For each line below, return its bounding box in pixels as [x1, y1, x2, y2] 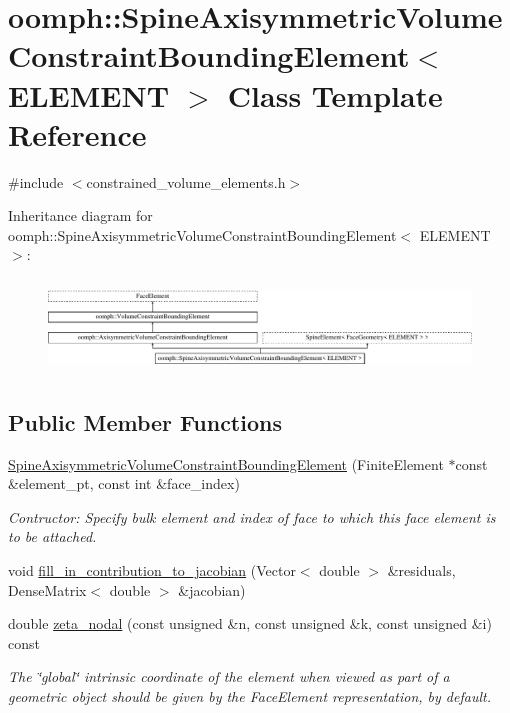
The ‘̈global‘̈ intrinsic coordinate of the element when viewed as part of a [8, 666, 450, 687]
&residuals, [387, 559, 456, 580]
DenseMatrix [8, 579, 87, 600]
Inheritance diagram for [8, 205, 153, 226]
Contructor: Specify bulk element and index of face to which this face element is [8, 506, 496, 527]
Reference [8, 113, 147, 154]
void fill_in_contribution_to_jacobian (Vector [8, 559, 296, 580]
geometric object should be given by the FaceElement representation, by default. [8, 685, 491, 706]
